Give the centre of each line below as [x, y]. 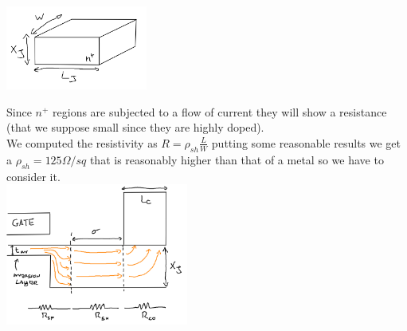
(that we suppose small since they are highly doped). [135, 127]
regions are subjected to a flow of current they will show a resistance [220, 111]
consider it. [33, 176]
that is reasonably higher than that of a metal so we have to [237, 159]
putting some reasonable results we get [306, 142]
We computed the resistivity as [82, 142]
